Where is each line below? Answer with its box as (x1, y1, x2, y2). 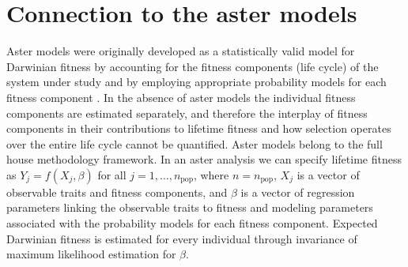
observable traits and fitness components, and (6, 183, 228, 200)
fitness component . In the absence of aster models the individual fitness (6, 88, 356, 105)
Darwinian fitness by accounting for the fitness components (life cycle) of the (6, 58, 379, 74)
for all (97, 166, 127, 182)
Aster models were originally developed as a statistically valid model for (6, 43, 355, 59)
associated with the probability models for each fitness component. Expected (6, 215, 378, 231)
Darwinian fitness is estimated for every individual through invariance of (6, 230, 357, 246)
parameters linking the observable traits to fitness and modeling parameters (6, 199, 373, 216)
